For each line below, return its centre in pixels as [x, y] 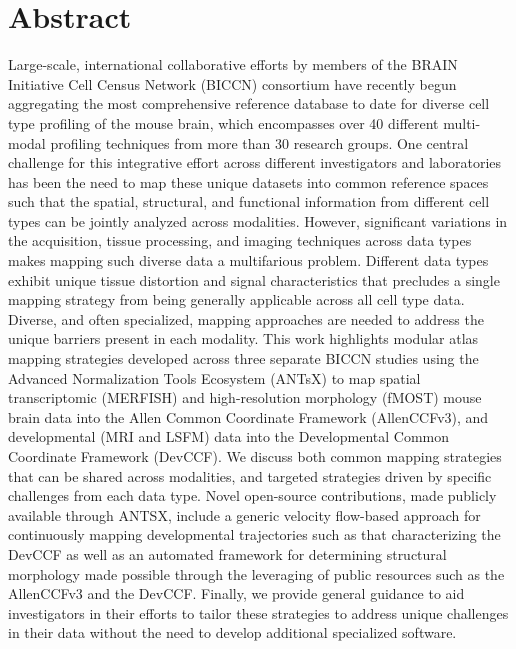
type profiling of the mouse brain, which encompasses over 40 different [223, 122]
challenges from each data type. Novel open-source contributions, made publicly [252, 495]
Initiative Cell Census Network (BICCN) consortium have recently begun [232, 83]
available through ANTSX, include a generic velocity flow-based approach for [244, 514]
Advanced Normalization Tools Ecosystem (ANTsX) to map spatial [214, 377]
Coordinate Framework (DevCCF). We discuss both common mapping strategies [255, 456]
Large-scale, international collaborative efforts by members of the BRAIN [233, 64]
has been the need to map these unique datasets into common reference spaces [248, 181]
